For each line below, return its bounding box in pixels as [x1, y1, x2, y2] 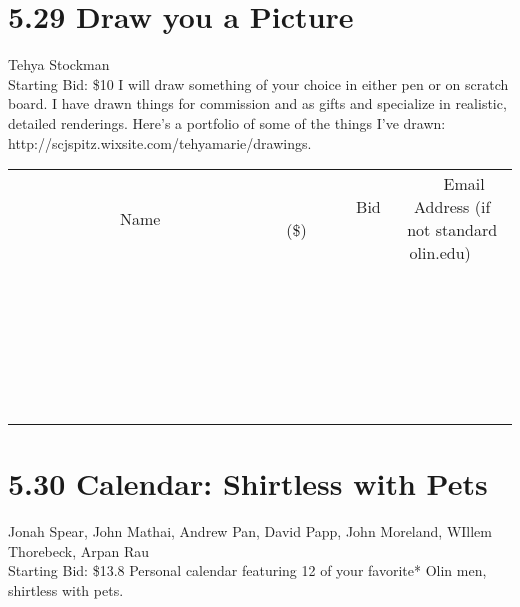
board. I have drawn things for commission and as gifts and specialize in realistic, [8, 93, 507, 114]
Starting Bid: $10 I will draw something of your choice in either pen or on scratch [8, 73, 509, 94]
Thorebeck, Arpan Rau [8, 540, 150, 561]
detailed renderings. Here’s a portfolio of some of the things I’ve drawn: [8, 112, 446, 133]
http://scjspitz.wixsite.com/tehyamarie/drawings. [8, 132, 312, 153]
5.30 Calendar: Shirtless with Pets [8, 463, 488, 504]
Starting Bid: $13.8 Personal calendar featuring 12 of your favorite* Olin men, [8, 560, 487, 581]
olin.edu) [409, 241, 471, 265]
